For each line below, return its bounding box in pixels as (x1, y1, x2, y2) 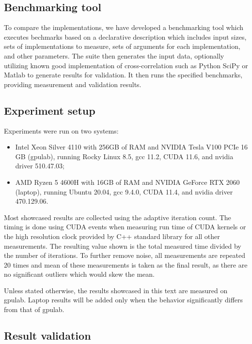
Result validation (4, 328, 91, 343)
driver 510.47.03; (15, 161, 65, 171)
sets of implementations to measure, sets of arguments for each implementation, (4, 41, 240, 51)
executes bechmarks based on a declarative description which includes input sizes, (4, 31, 247, 42)
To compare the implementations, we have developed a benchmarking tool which (4, 22, 244, 32)
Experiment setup (4, 103, 95, 118)
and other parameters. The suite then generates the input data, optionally (4, 50, 224, 60)
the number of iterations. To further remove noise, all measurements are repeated (4, 250, 245, 260)
